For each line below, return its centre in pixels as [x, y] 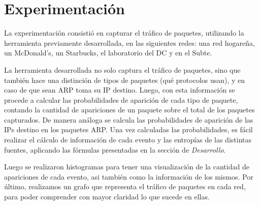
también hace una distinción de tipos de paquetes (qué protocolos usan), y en [125, 80]
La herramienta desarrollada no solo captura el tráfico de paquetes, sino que [122, 69]
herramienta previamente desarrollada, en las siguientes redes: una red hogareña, [129, 42]
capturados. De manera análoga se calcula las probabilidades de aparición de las [129, 119]
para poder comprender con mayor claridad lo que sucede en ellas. [107, 197]
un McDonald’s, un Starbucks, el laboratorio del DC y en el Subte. [108, 53]
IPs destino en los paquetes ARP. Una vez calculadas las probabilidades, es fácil [128, 129]
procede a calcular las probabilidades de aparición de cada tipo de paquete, [121, 99]
